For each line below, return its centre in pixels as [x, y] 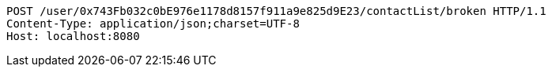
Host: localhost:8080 [73, 36]
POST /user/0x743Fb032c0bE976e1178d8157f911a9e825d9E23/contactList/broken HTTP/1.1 [276, 11]
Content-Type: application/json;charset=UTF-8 [153, 24]
